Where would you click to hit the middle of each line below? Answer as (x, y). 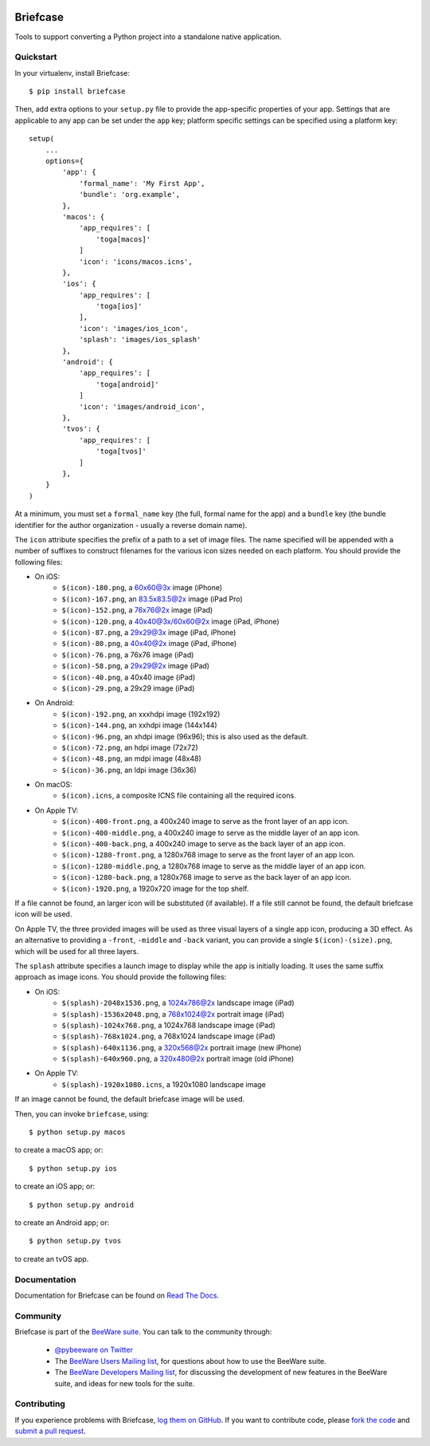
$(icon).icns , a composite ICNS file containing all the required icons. (179, 796)
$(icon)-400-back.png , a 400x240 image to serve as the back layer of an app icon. (203, 844)
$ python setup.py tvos (75, 1241)
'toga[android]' (127, 384)
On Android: (55, 703)
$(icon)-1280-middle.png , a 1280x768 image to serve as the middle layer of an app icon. (214, 866)
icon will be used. (43, 914)
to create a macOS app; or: (59, 1150)
